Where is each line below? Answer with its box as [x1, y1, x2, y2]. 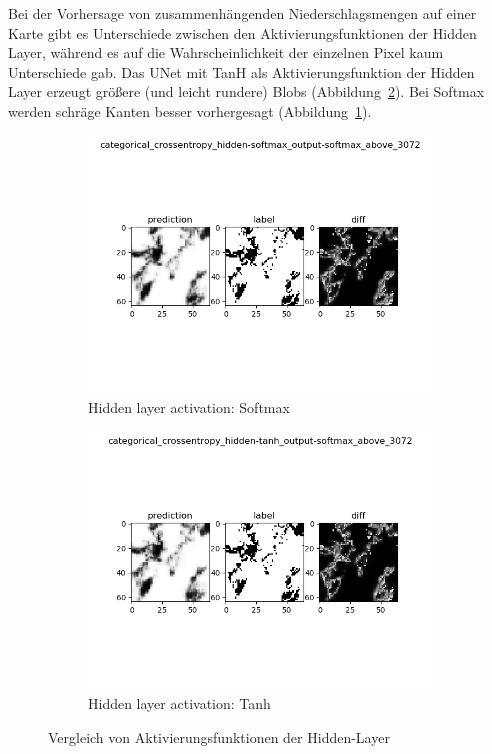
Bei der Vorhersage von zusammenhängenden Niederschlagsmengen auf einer [8, 3, 477, 23]
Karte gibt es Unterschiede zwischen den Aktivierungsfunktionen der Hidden [8, 22, 477, 43]
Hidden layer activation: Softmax [88, 397, 290, 418]
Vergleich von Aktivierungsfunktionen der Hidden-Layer [48, 726, 390, 747]
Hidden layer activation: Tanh [88, 693, 271, 714]
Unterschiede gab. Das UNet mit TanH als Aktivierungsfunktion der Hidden [8, 61, 475, 82]
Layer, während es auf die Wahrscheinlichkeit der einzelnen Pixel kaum [8, 42, 444, 63]
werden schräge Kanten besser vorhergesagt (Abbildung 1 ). [8, 100, 372, 121]
